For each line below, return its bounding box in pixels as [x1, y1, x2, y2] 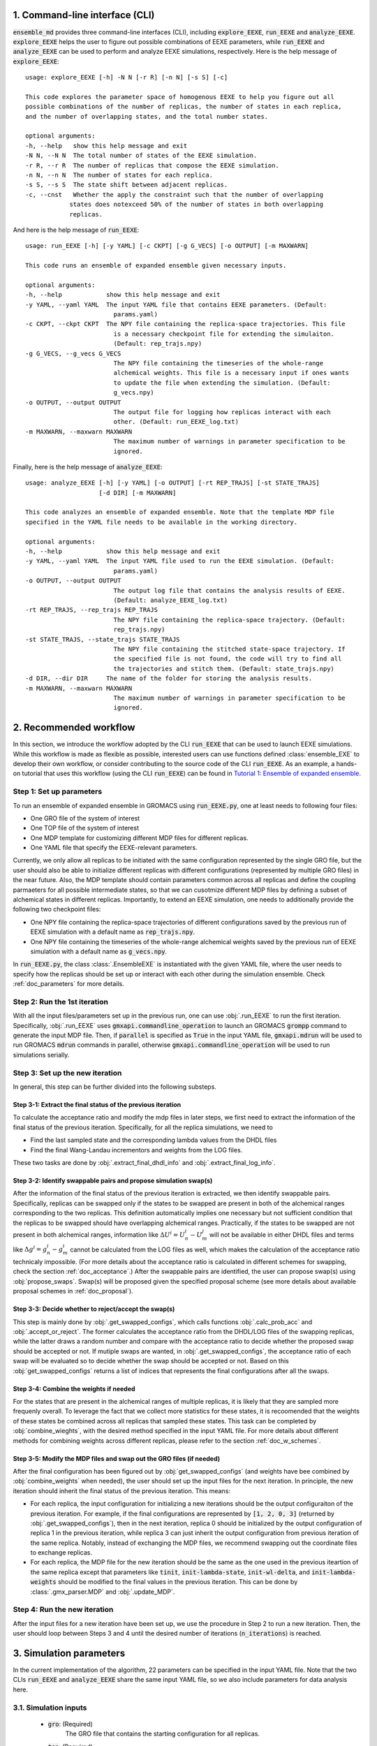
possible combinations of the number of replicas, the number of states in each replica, [25, 103, 342, 111]
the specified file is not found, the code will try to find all [113, 655, 342, 663]
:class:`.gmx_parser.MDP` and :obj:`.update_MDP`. [30, 1587, 175, 1596]
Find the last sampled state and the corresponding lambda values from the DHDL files [30, 1136, 277, 1145]
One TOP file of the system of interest [30, 824, 140, 832]
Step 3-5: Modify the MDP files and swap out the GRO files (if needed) [13, 1454, 221, 1462]
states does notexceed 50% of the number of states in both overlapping [69, 200, 324, 209]
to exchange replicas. [30, 1548, 93, 1557]
